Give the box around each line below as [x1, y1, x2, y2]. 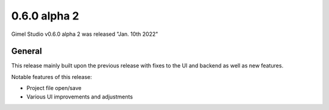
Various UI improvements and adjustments [26, 93, 133, 100]
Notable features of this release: [11, 73, 93, 80]
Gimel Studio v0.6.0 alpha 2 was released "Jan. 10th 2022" [11, 30, 158, 38]
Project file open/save [26, 84, 82, 92]
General [11, 46, 43, 57]
